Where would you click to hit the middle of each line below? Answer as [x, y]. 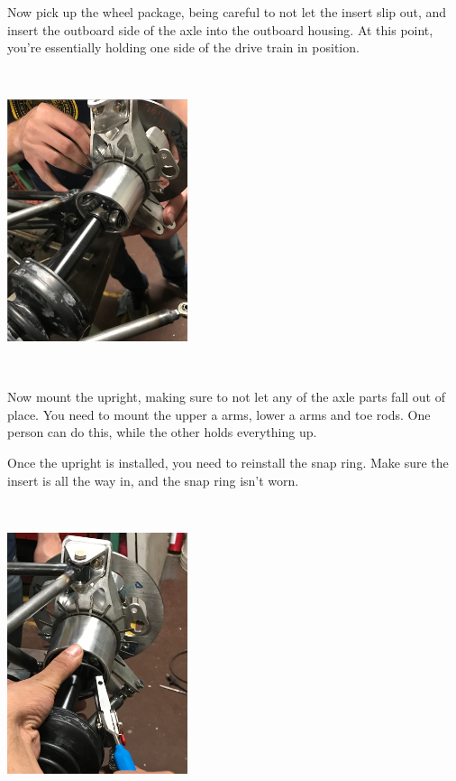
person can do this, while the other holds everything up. [162, 432]
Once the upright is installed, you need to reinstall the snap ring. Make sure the [228, 463]
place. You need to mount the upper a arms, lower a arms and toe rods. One [219, 414]
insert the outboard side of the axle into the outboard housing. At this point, [220, 29]
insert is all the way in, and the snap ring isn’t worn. [153, 480]
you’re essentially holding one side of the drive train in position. [183, 47]
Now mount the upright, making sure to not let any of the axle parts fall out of [227, 397]
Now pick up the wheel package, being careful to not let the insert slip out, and [227, 12]
